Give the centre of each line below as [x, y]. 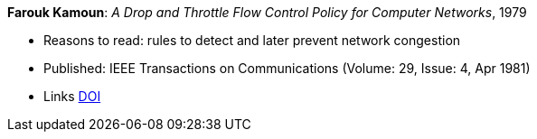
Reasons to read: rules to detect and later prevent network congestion [252, 40]
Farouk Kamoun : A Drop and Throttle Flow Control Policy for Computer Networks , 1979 [267, 12]
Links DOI [72, 96]
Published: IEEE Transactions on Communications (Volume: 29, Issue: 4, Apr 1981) [287, 68]
